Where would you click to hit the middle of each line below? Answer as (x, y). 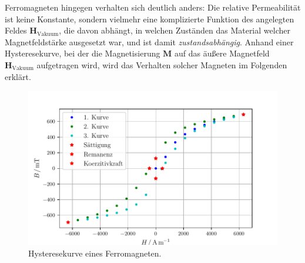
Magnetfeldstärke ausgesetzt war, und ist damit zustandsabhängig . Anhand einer (149, 41)
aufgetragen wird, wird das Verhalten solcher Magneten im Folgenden (162, 64)
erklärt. (18, 76)
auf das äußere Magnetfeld (222, 53)
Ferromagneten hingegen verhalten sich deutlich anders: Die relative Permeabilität (153, 7)
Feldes (16, 30)
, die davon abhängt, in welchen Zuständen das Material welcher (175, 30)
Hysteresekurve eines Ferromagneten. (95, 253)
